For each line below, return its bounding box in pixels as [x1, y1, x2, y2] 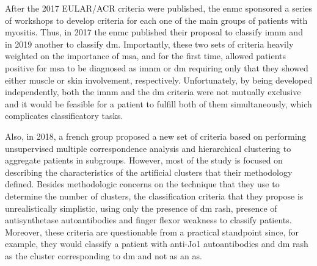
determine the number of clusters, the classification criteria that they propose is [5, 189, 304, 202]
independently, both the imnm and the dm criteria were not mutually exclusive [5, 85, 301, 98]
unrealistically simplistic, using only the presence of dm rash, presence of [5, 201, 277, 214]
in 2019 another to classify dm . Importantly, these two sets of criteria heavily [5, 37, 294, 50]
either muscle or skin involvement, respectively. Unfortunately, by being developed [5, 73, 313, 86]
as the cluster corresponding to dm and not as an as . [5, 249, 202, 262]
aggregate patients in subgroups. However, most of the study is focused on [5, 154, 283, 167]
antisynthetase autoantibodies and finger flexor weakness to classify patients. [5, 214, 292, 226]
